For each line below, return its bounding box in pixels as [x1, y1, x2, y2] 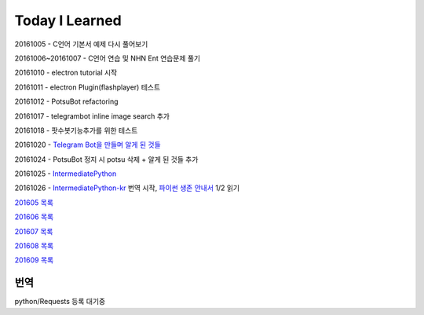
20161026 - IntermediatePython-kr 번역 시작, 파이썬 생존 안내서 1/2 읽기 [14, 183, 239, 192]
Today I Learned [14, 12, 122, 29]
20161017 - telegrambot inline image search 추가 [14, 111, 170, 121]
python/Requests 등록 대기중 [14, 297, 106, 306]
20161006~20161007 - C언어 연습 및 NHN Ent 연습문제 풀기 [14, 53, 200, 63]
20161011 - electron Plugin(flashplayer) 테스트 [14, 82, 161, 92]
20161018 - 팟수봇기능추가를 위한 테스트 [14, 126, 138, 135]
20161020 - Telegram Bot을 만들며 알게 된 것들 [14, 140, 161, 149]
